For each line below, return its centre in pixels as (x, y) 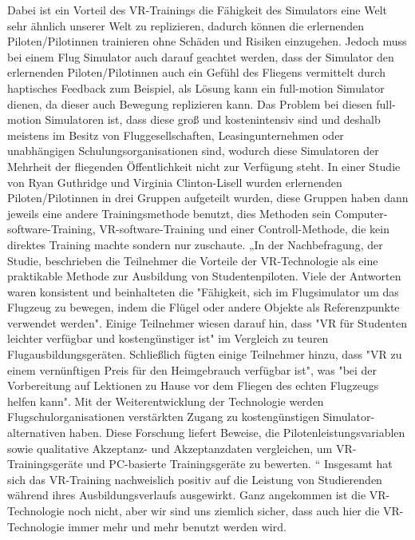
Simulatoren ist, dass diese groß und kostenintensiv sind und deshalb (213, 119)
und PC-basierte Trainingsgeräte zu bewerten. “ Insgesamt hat (239, 464)
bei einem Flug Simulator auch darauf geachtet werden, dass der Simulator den (201, 56)
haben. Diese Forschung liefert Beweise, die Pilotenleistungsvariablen (237, 433)
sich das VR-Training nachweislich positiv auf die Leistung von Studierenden (195, 479)
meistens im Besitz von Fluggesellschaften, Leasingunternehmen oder (176, 135)
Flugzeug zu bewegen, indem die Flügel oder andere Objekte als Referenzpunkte (204, 307)
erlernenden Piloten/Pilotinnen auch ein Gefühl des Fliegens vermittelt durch (196, 72)
